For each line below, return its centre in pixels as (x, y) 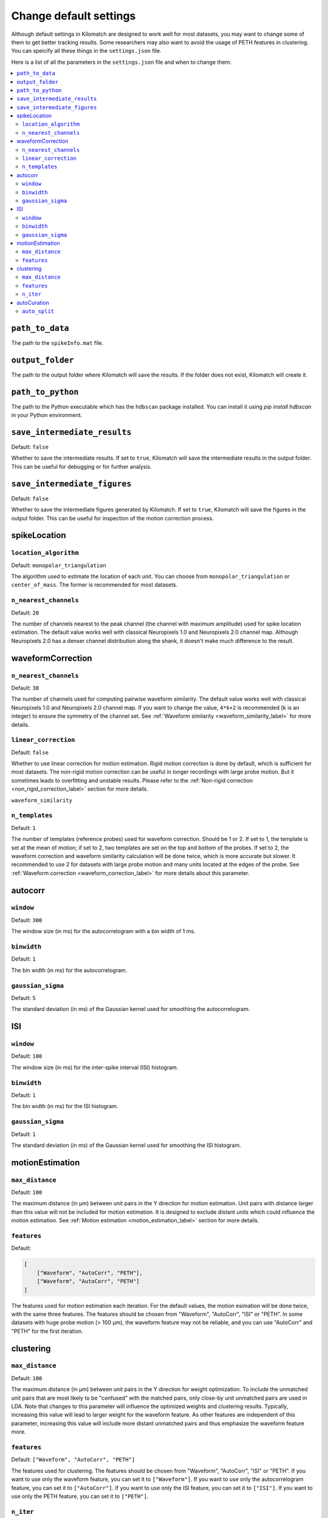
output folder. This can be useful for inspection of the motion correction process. (112, 518)
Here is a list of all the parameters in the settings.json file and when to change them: (121, 62)
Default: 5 (23, 998)
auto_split (38, 311)
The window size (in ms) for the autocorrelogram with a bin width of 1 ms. (103, 931)
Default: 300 (27, 920)
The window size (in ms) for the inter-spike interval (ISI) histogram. (95, 1067)
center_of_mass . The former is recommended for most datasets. (94, 585)
